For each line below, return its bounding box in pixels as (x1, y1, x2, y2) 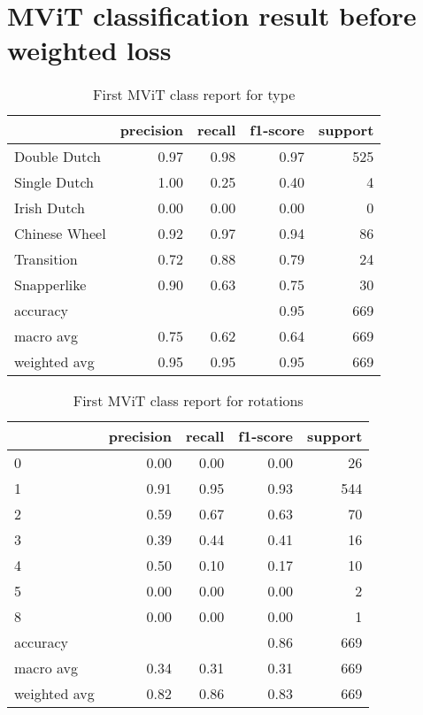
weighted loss (7, 32, 172, 68)
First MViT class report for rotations (73, 390, 304, 411)
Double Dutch (14, 146, 101, 167)
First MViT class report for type (93, 84, 296, 105)
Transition (14, 249, 78, 270)
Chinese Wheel (14, 223, 106, 244)
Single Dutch (14, 172, 95, 193)
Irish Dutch (14, 197, 85, 219)
